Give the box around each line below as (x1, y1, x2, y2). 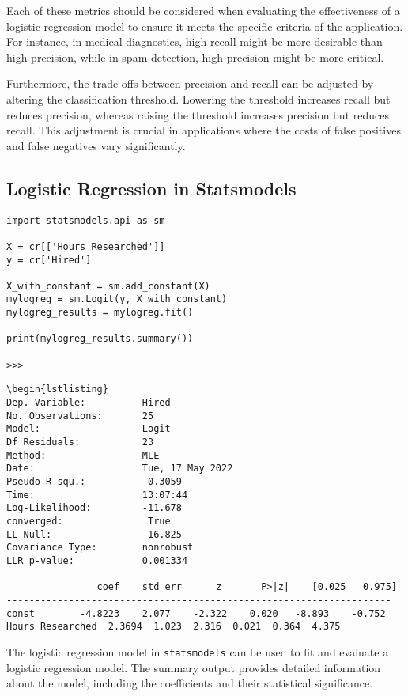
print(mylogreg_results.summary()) (6, 333, 194, 345)
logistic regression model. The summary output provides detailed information (6, 659, 381, 675)
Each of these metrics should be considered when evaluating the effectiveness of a (6, 2, 400, 18)
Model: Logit (6, 423, 171, 435)
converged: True (6, 515, 171, 527)
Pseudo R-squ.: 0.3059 (6, 476, 182, 488)
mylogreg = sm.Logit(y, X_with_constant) (6, 293, 228, 305)
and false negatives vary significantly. (6, 137, 186, 153)
